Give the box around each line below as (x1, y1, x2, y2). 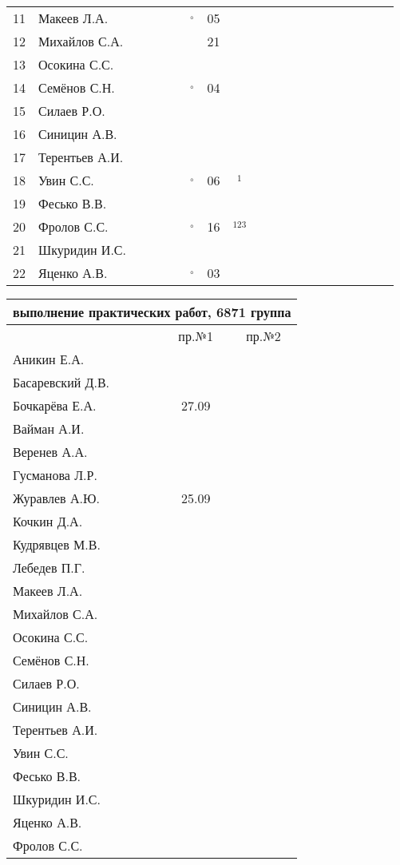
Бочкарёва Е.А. (13, 396, 97, 415)
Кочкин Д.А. (13, 512, 83, 530)
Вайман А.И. (13, 419, 85, 438)
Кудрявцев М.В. (13, 535, 101, 554)
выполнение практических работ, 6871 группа (13, 303, 291, 321)
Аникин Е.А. (13, 350, 85, 368)
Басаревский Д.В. (13, 373, 110, 391)
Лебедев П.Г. (13, 558, 85, 577)
